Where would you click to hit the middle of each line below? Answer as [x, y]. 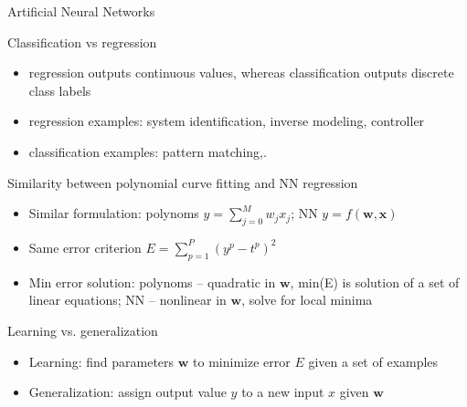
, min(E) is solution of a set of [375, 282]
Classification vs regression [82, 42]
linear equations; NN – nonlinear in [127, 300]
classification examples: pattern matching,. [148, 151]
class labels [60, 90]
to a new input [283, 392]
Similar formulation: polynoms [114, 213]
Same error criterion [85, 247]
